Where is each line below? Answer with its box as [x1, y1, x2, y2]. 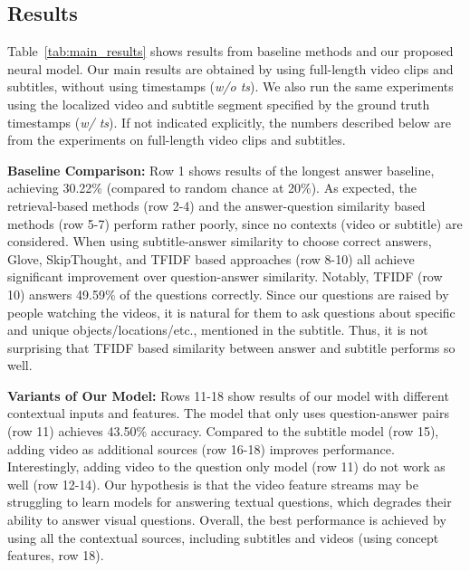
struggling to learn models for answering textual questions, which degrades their [7, 492, 452, 511]
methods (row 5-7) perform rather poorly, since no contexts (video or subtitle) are [7, 214, 463, 233]
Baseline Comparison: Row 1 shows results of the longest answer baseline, [7, 160, 435, 179]
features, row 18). [7, 546, 104, 565]
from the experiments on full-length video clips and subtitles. [7, 130, 346, 149]
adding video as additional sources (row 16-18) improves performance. [7, 439, 395, 458]
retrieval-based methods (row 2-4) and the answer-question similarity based [7, 195, 426, 214]
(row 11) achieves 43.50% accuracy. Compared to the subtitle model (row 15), [7, 422, 439, 441]
